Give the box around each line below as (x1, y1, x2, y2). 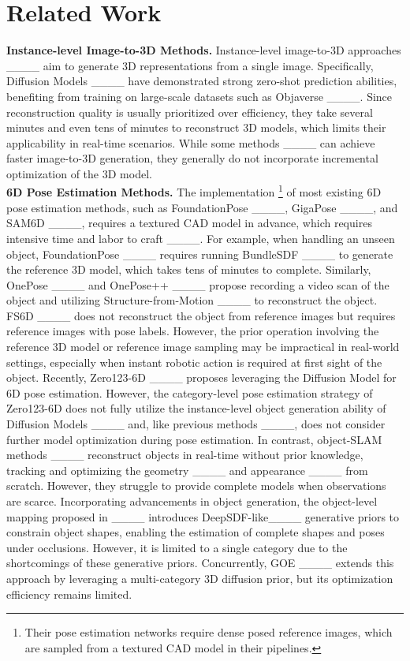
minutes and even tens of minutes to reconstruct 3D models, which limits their (6, 119, 386, 136)
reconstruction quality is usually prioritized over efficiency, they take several (6, 103, 373, 120)
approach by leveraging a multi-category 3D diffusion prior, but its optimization (6, 570, 393, 586)
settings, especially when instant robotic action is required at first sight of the (6, 353, 382, 370)
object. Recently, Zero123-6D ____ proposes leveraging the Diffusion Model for (6, 369, 397, 386)
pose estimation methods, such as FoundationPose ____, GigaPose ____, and (6, 199, 398, 215)
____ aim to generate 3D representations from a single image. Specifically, (6, 57, 374, 73)
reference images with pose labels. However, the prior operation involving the (6, 323, 379, 339)
